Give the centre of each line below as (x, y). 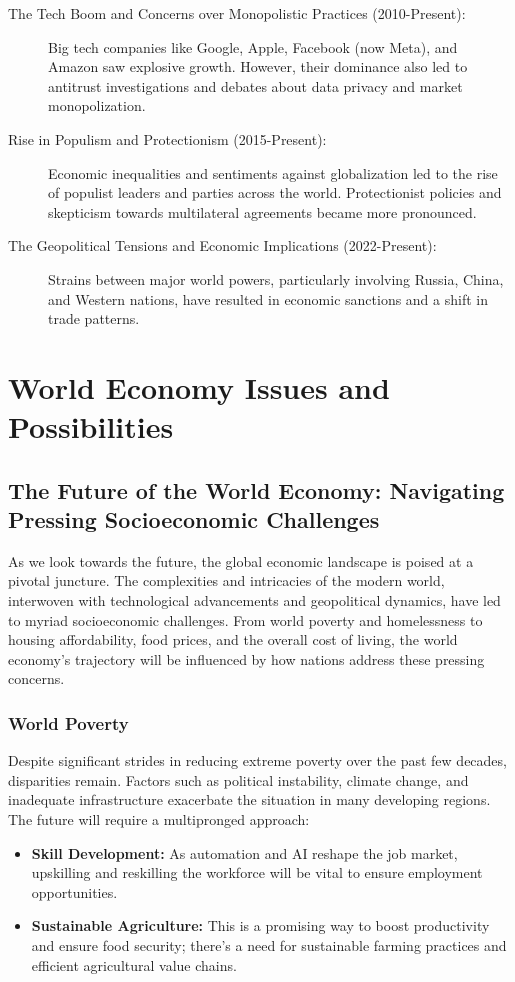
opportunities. (74, 891)
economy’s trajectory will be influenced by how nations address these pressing (246, 658)
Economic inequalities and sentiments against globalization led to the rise (273, 172)
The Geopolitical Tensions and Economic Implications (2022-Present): (222, 245)
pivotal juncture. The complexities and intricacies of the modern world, (226, 580)
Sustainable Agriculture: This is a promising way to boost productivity (260, 925)
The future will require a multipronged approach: (159, 819)
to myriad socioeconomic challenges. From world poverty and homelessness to (245, 619)
